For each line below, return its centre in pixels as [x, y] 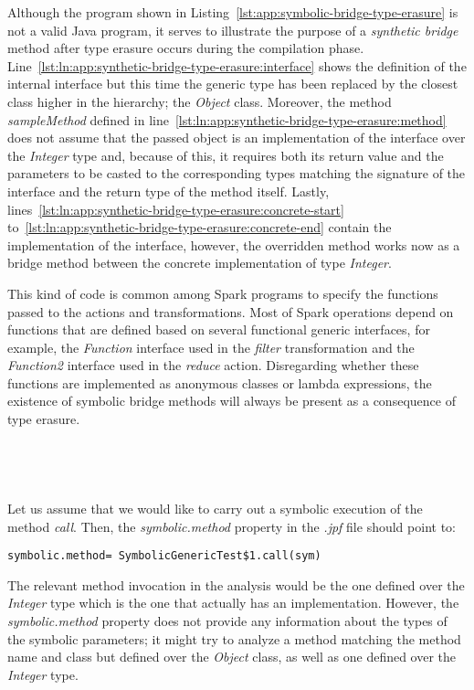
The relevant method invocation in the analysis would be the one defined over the [236, 584]
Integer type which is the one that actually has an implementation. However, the [233, 603]
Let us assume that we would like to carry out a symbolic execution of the [215, 509]
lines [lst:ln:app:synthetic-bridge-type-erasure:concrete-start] [176, 209]
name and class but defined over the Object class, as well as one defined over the [232, 657]
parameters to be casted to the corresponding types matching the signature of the [237, 173]
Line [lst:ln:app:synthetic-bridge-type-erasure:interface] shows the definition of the [237, 65]
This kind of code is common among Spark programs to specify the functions [223, 293]
